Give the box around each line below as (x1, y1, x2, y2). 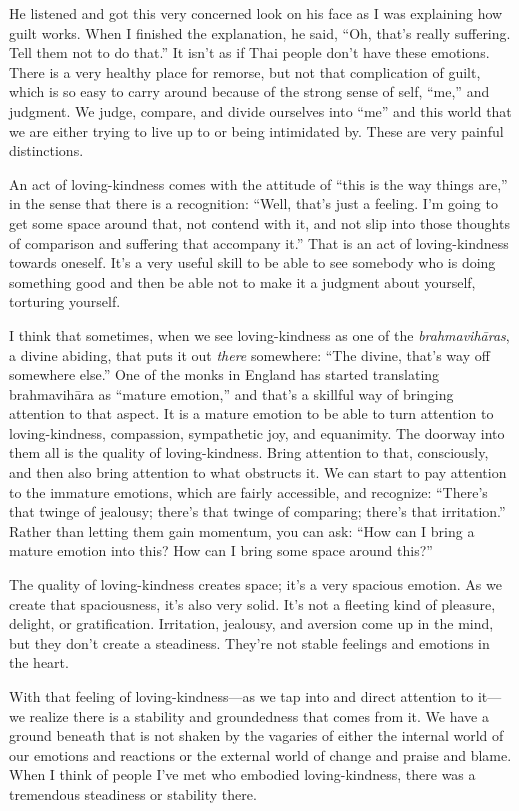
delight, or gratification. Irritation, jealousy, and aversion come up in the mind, (9, 613, 494, 634)
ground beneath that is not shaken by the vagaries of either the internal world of (9, 725, 504, 746)
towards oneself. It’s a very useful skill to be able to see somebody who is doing (9, 252, 496, 273)
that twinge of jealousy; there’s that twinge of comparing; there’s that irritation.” (9, 501, 506, 522)
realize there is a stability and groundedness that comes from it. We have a (29, 705, 489, 726)
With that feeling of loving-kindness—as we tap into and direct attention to (9, 686, 474, 706)
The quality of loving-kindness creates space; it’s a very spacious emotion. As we (9, 574, 502, 595)
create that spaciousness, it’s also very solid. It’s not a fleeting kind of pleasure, (9, 593, 496, 614)
